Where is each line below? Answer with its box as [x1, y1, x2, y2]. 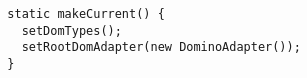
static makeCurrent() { [7, 7, 165, 21]
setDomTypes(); [21, 23, 122, 38]
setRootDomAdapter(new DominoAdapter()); [21, 40, 301, 55]
